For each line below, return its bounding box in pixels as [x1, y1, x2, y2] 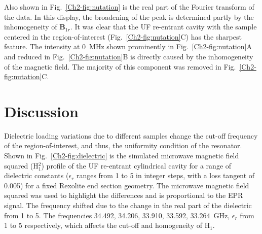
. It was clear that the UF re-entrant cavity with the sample [70, 21, 257, 32]
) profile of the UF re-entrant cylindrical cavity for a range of [41, 160, 232, 171]
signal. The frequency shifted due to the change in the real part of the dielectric [4, 200, 252, 211]
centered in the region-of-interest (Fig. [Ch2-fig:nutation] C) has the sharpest [4, 31, 242, 42]
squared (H [4, 160, 39, 171]
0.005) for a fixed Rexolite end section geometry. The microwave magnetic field [4, 180, 249, 190]
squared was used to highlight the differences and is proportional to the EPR [4, 190, 243, 200]
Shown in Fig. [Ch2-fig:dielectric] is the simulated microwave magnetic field [4, 150, 239, 161]
